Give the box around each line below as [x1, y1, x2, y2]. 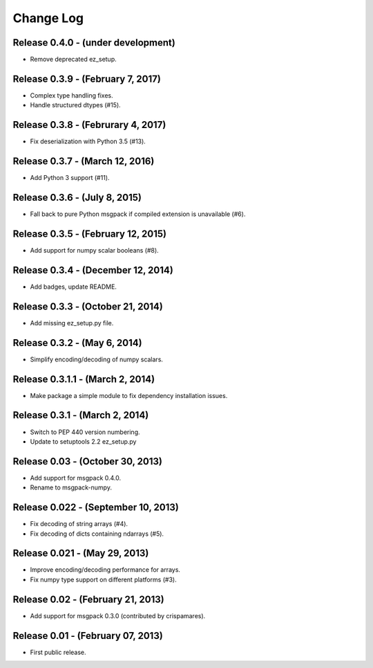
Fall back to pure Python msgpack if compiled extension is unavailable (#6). [30, 210, 246, 218]
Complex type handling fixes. [30, 91, 113, 100]
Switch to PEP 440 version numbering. [30, 428, 141, 436]
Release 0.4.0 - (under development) [12, 37, 175, 48]
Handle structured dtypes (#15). [30, 101, 121, 109]
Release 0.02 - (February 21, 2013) [12, 593, 165, 605]
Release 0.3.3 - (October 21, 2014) [12, 300, 164, 312]
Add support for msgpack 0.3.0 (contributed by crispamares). [30, 611, 206, 620]
